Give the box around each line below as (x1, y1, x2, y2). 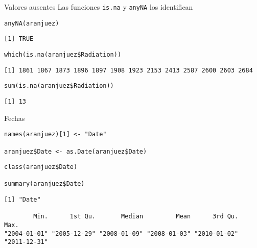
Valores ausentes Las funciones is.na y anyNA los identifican (4, 2, 193, 12)
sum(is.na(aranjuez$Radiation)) (4, 82, 114, 90)
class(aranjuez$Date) (4, 163, 78, 171)
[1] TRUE (4, 35, 34, 43)
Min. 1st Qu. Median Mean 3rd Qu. (33, 213, 239, 220)
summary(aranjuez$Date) (4, 180, 85, 188)
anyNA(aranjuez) (4, 19, 59, 27)
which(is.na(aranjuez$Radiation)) (4, 51, 122, 58)
